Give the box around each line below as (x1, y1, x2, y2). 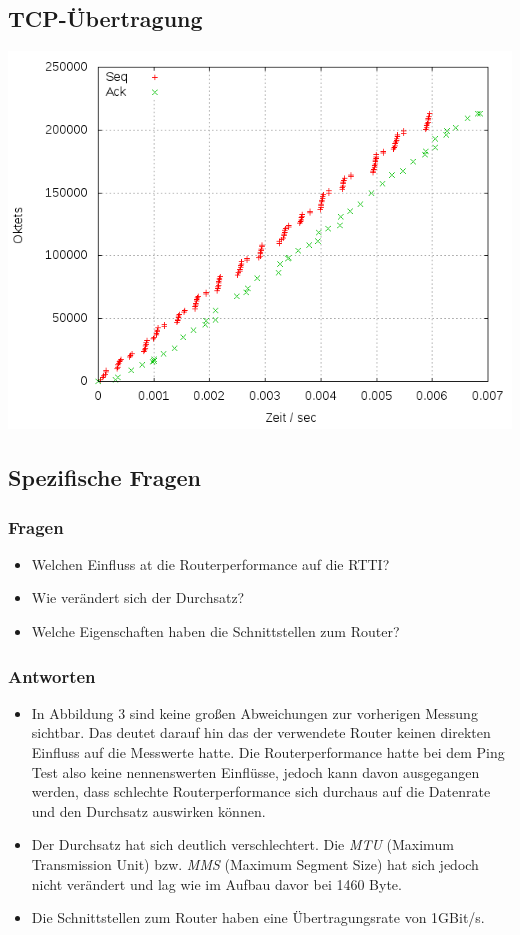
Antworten (8, 663, 96, 688)
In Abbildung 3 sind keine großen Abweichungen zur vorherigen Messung (31, 702, 478, 723)
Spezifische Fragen (8, 462, 201, 493)
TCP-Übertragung (8, 3, 203, 34)
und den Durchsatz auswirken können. (31, 800, 266, 821)
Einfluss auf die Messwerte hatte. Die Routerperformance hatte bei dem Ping (31, 741, 505, 762)
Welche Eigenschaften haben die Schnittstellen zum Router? (31, 620, 400, 641)
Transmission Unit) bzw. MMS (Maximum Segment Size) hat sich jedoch (31, 853, 479, 874)
